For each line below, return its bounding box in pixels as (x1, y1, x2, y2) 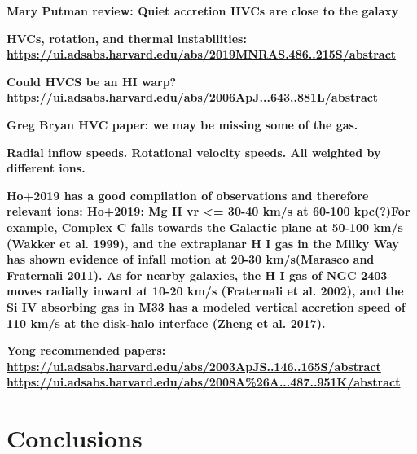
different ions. (7, 159, 86, 177)
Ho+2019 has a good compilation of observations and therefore (7, 186, 369, 203)
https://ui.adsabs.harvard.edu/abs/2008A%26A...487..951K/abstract (7, 373, 401, 391)
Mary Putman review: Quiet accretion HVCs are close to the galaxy (7, 2, 399, 19)
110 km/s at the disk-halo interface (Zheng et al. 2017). (7, 314, 326, 331)
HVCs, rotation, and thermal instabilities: (7, 29, 247, 46)
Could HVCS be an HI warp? (7, 72, 177, 89)
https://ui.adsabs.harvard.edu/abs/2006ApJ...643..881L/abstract (7, 89, 379, 106)
